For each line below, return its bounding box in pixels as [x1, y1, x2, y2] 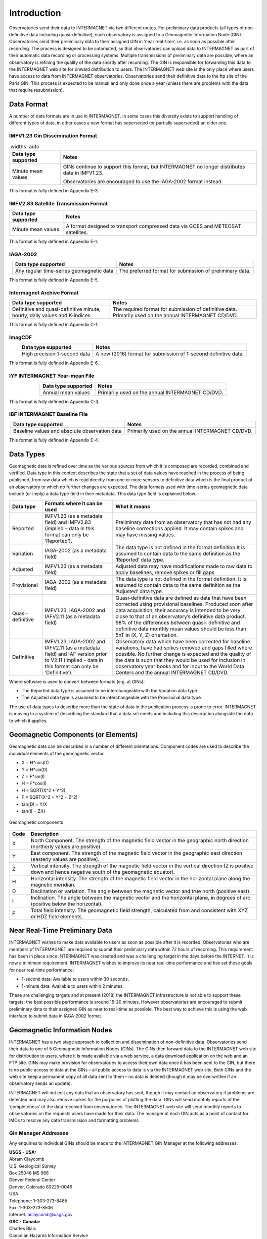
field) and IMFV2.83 [44, 518, 91, 525]
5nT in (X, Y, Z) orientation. [115, 631, 178, 638]
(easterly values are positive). [30, 855, 100, 862]
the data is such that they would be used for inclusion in [115, 657, 246, 664]
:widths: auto [9, 143, 40, 150]
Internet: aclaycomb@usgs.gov [9, 1212, 73, 1218]
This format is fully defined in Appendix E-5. [9, 277, 99, 283]
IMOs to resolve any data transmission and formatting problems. [9, 1118, 140, 1124]
